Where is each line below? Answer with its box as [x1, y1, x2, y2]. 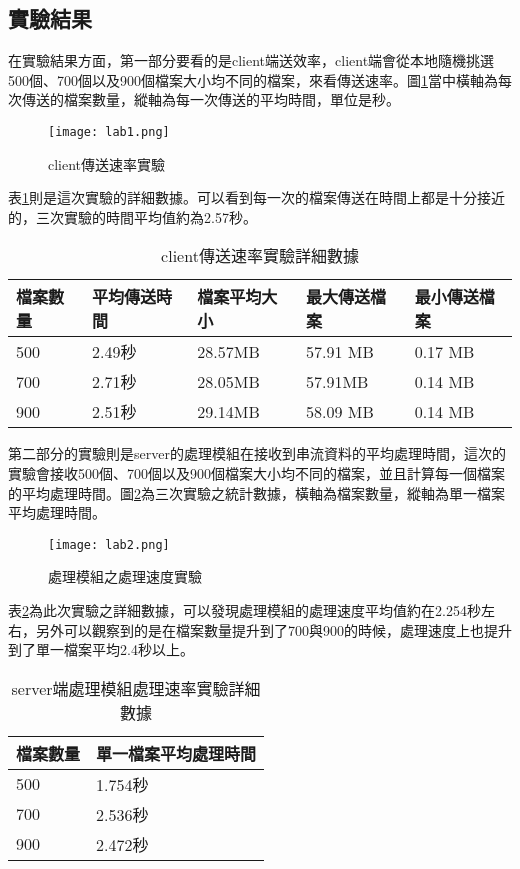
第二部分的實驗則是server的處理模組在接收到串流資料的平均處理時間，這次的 [8, 443, 506, 464]
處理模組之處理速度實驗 [48, 566, 202, 587]
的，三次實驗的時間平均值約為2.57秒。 [8, 206, 257, 227]
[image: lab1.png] [48, 124, 170, 139]
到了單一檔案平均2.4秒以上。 [8, 639, 194, 660]
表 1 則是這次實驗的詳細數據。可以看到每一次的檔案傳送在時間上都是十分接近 [8, 187, 505, 208]
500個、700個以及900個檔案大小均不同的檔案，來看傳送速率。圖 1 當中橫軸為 [8, 69, 498, 90]
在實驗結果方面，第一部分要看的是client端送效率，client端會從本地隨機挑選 [8, 50, 495, 71]
